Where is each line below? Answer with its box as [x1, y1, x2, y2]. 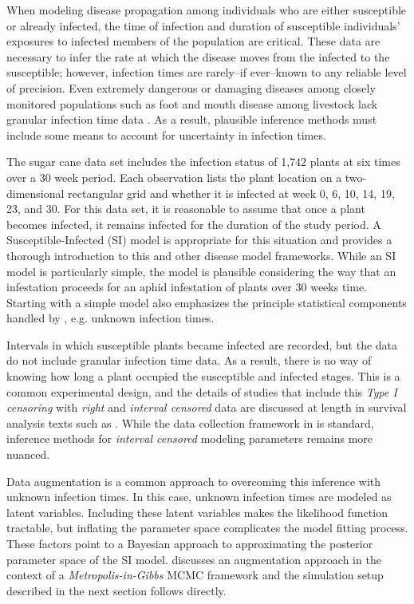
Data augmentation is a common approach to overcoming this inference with [6, 472, 381, 489]
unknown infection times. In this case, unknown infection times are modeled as [6, 488, 392, 505]
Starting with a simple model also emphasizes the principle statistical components [6, 294, 407, 310]
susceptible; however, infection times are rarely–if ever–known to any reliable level [6, 64, 407, 81]
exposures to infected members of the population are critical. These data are [6, 33, 380, 49]
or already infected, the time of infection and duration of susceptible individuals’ [6, 17, 400, 34]
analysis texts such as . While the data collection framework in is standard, [6, 414, 374, 431]
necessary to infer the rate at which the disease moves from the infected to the [6, 48, 390, 65]
